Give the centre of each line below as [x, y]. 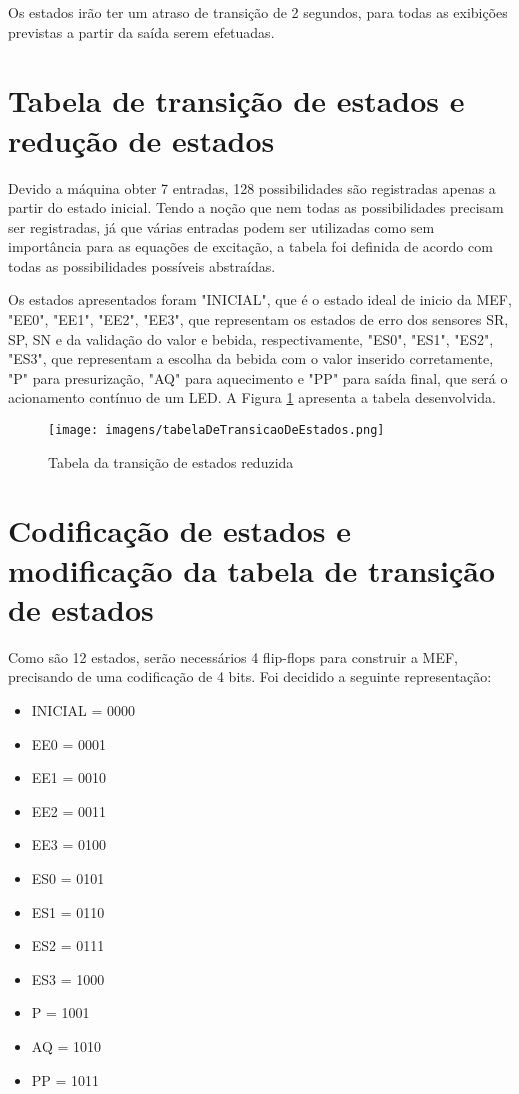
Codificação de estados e [179, 530]
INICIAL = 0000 [83, 709]
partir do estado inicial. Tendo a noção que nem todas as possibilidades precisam [256, 207]
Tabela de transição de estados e [236, 100]
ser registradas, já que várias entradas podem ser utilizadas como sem [221, 226]
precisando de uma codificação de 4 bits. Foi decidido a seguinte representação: [250, 676]
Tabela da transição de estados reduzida [171, 461]
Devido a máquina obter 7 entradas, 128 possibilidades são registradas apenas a [252, 187]
